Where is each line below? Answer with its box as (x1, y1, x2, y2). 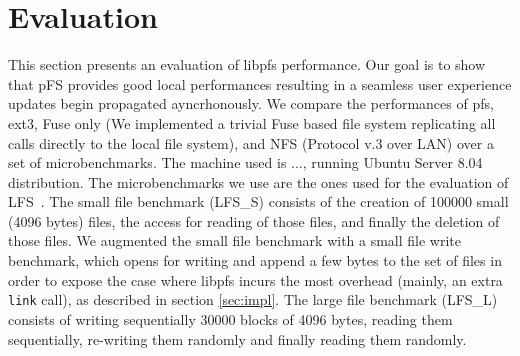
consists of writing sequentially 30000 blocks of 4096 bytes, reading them (8, 308, 453, 329)
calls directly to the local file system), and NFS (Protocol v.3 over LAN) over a (8, 132, 494, 153)
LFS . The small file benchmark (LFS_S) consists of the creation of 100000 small (8, 191, 509, 212)
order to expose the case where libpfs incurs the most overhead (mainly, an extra (8, 269, 503, 290)
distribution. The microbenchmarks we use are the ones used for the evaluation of (8, 171, 509, 192)
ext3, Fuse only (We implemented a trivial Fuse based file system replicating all (8, 112, 496, 133)
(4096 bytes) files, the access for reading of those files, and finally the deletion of (8, 210, 500, 231)
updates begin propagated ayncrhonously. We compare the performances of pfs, (8, 93, 494, 114)
